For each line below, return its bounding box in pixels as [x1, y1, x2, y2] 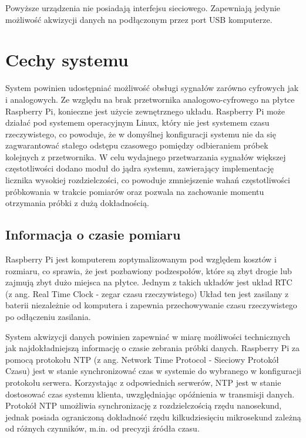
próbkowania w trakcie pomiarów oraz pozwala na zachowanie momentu [5, 185, 264, 197]
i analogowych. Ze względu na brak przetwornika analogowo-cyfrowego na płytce [5, 93, 295, 105]
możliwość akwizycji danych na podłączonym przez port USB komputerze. [5, 13, 273, 25]
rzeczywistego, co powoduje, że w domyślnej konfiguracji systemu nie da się [5, 127, 276, 140]
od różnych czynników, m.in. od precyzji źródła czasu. [5, 422, 200, 434]
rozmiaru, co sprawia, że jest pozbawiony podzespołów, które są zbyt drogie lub [5, 264, 292, 277]
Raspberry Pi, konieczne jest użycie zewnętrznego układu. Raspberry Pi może [5, 105, 285, 117]
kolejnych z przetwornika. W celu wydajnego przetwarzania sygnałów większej [5, 150, 286, 163]
